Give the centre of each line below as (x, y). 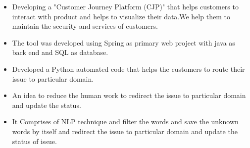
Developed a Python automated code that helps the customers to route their (128, 69)
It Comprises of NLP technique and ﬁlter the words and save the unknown (125, 122)
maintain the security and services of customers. (85, 26)
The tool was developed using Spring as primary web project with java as (124, 42)
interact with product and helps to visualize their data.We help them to (121, 16)
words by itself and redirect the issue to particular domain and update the (125, 131)
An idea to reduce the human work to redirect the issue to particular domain (129, 95)
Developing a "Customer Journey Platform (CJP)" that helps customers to (125, 6)
